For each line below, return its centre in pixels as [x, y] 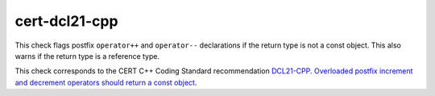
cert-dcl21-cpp [66, 21]
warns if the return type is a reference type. [87, 56]
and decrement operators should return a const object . [106, 82]
